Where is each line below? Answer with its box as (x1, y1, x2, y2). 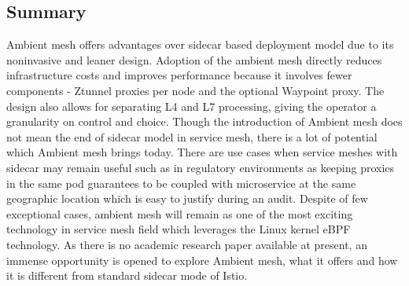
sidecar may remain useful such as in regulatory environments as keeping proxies (6, 159, 395, 175)
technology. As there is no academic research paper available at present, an (6, 236, 367, 252)
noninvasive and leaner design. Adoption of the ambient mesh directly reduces (6, 51, 382, 68)
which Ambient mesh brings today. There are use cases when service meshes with (6, 144, 398, 160)
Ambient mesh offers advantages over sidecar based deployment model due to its (6, 36, 394, 53)
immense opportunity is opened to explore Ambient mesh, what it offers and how (6, 251, 398, 268)
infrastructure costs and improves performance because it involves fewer (6, 67, 352, 83)
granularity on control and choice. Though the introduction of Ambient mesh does (6, 113, 403, 130)
